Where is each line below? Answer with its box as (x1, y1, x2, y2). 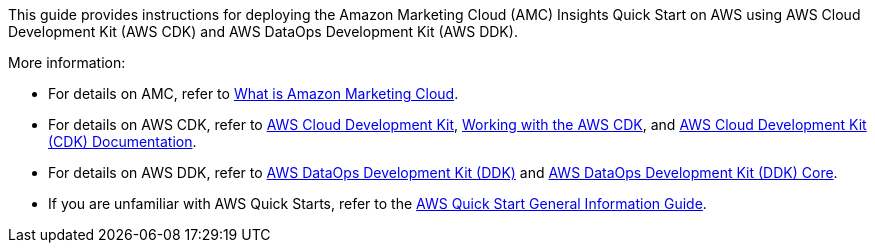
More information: (8, 54, 126, 71)
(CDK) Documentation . (48, 133, 197, 150)
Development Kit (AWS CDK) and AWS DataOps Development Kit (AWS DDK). (8, 23, 518, 40)
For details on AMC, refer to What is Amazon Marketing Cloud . (48, 85, 459, 102)
